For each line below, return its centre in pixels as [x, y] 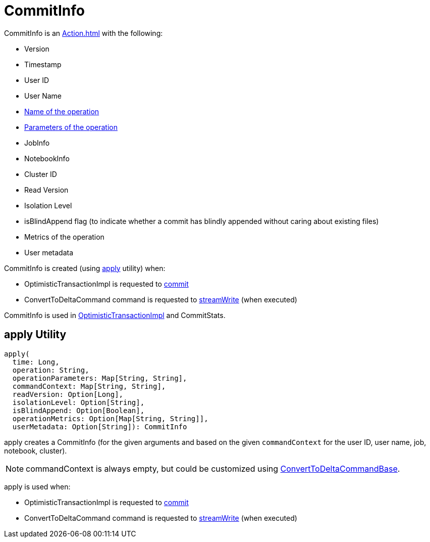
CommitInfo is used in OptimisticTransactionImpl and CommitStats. [115, 315]
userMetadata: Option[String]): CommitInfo [100, 426]
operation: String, [51, 370]
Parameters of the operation [71, 127]
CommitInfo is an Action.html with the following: [84, 33]
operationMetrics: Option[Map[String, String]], [110, 418]
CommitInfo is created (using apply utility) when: [85, 268]
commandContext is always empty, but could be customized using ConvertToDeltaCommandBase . [213, 468]
